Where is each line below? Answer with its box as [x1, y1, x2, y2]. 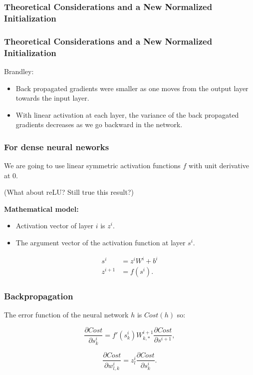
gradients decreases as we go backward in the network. [15, 119, 183, 130]
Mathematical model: [4, 203, 79, 214]
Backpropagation [4, 290, 73, 302]
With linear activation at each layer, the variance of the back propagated [15, 109, 239, 120]
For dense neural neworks [4, 140, 109, 153]
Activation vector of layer [15, 220, 94, 231]
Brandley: [4, 66, 34, 76]
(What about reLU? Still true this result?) [4, 187, 134, 197]
